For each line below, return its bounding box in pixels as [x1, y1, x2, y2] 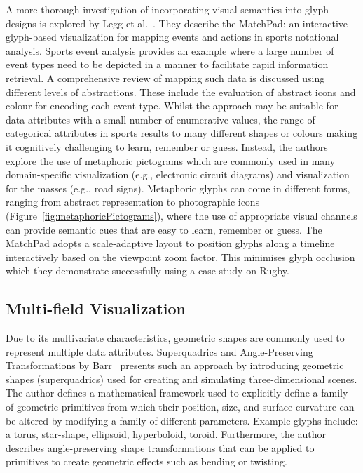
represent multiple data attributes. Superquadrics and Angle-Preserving [6, 344, 313, 359]
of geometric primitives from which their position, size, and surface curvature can [6, 399, 355, 414]
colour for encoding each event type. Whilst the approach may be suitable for [6, 98, 338, 113]
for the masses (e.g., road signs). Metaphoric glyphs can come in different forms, [6, 180, 350, 195]
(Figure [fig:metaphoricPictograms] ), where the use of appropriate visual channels [6, 208, 357, 222]
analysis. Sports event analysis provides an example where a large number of [6, 43, 334, 58]
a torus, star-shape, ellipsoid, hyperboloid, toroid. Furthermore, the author [6, 427, 327, 441]
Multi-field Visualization [6, 298, 186, 319]
